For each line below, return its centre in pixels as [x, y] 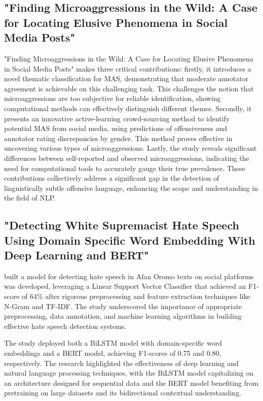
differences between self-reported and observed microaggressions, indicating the [127, 158]
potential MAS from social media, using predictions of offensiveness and [116, 128]
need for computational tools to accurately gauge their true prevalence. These [125, 168]
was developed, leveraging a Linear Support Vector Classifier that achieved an [125, 286]
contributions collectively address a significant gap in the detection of [112, 178]
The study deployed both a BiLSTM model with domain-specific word [113, 343]
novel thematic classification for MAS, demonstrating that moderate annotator [126, 78]
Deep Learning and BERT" [77, 255]
